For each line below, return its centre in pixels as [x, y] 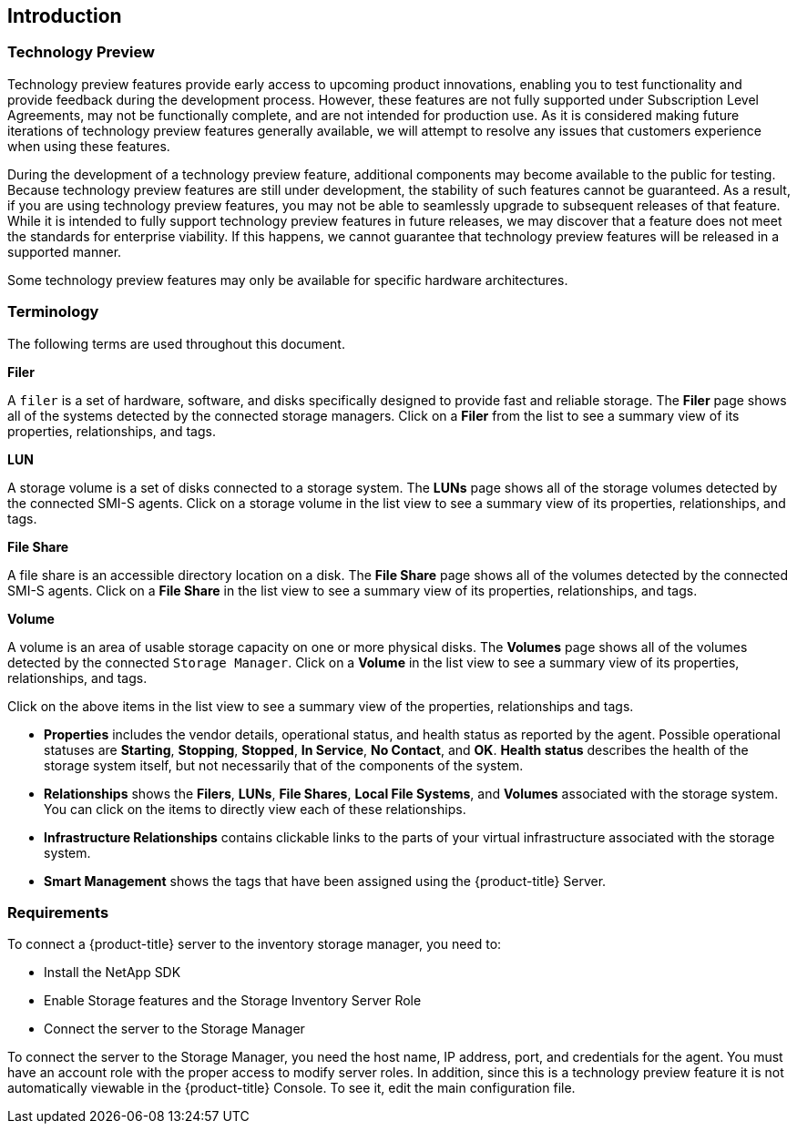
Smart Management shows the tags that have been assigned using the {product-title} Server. [325, 881]
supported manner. [65, 251]
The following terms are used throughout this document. [176, 343]
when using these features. [89, 146]
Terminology [53, 312]
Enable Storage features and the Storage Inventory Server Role [233, 1001]
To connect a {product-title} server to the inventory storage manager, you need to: [255, 944]
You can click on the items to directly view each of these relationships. [255, 809]
